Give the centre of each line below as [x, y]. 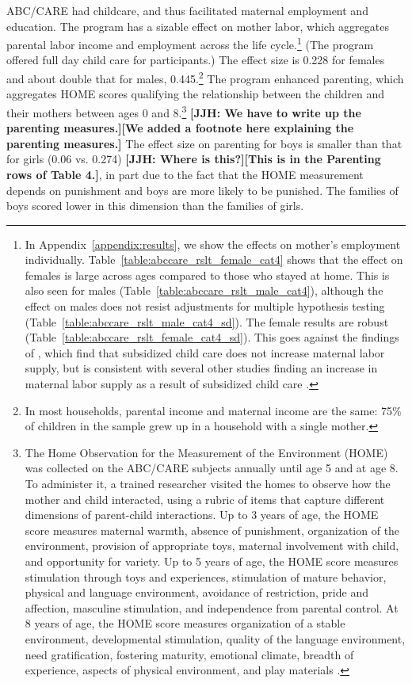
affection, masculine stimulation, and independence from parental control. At [212, 607]
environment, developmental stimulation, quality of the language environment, [215, 638]
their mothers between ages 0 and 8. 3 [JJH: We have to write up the [184, 111]
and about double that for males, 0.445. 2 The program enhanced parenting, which [205, 77]
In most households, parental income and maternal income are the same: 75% [213, 410]
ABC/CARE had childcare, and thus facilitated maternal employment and [187, 10]
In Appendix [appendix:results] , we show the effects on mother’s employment [213, 244]
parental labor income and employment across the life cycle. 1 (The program [190, 43]
